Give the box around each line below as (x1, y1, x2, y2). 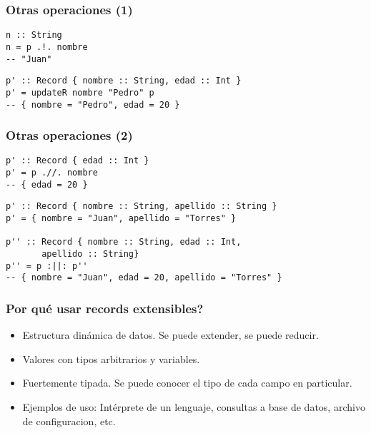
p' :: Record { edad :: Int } (6, 156, 149, 166)
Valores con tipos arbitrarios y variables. (22, 351, 200, 366)
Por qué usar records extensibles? (6, 299, 204, 317)
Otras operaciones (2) (6, 126, 133, 144)
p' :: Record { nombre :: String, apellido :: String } (6, 201, 277, 212)
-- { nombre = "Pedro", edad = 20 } (6, 99, 180, 110)
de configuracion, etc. (22, 413, 116, 428)
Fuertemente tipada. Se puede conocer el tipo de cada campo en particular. (22, 375, 352, 390)
